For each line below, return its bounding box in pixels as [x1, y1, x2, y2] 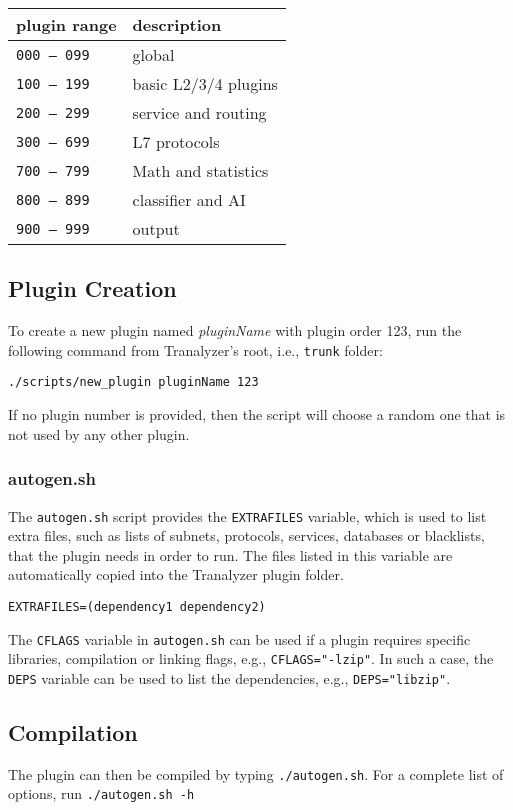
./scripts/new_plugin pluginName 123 [8, 375, 259, 390]
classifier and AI [132, 188, 246, 211]
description [132, 13, 222, 36]
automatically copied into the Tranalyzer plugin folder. [8, 564, 344, 585]
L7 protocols [132, 130, 220, 153]
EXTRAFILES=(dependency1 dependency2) [8, 599, 266, 614]
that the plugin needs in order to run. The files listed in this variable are [8, 544, 453, 565]
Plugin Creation [8, 273, 177, 304]
